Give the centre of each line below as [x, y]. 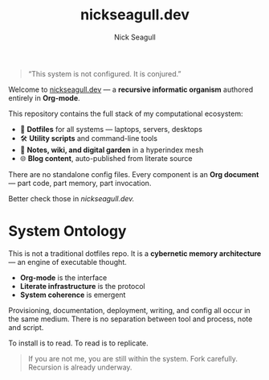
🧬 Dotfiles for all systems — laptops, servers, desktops [111, 129]
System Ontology [67, 231]
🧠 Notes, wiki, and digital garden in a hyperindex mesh [112, 150]
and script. [26, 327]
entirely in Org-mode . [44, 97]
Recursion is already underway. [80, 367]
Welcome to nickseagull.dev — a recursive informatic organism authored [131, 89]
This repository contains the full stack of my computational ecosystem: [126, 114]
